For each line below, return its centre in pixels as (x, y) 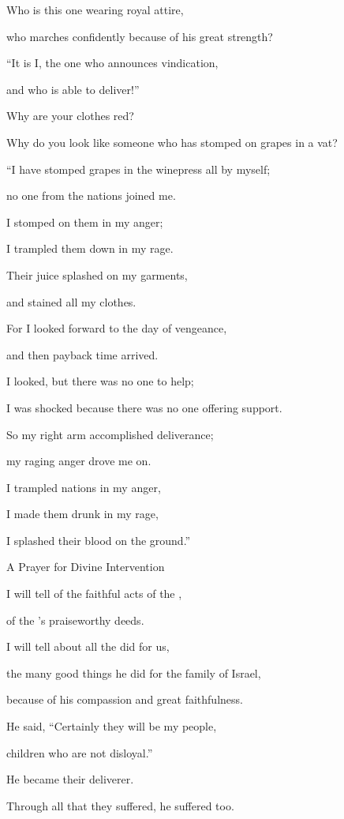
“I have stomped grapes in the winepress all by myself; (138, 169)
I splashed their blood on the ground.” (99, 540)
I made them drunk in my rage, (82, 514)
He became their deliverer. (70, 779)
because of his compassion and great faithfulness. (125, 699)
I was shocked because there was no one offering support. (144, 407)
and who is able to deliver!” (73, 89)
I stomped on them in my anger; (85, 222)
